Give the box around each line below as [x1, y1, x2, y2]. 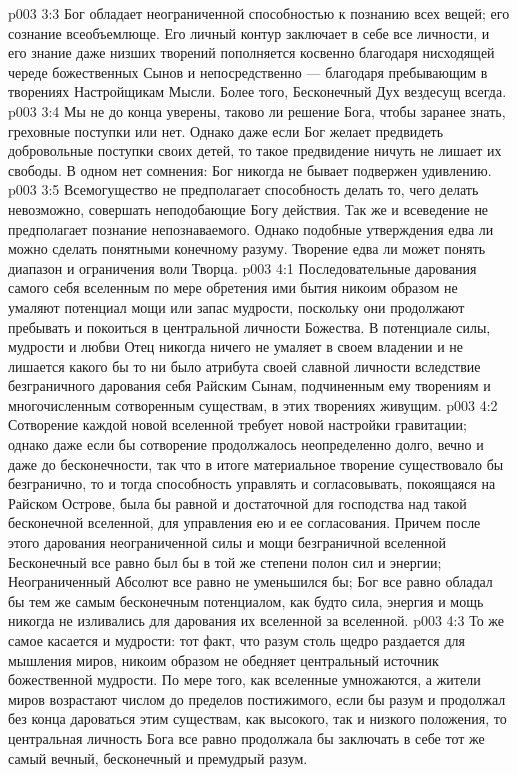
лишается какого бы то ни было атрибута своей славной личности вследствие [8, 355, 481, 376]
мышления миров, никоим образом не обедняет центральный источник [8, 649, 439, 670]
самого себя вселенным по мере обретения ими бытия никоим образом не [8, 277, 458, 298]
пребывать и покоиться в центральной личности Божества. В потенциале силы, [8, 316, 491, 337]
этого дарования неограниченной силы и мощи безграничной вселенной [8, 532, 447, 553]
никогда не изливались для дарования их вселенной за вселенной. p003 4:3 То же [8, 610, 505, 631]
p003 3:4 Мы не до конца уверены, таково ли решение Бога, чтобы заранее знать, [8, 100, 506, 121]
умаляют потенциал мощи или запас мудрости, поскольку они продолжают [8, 296, 465, 317]
